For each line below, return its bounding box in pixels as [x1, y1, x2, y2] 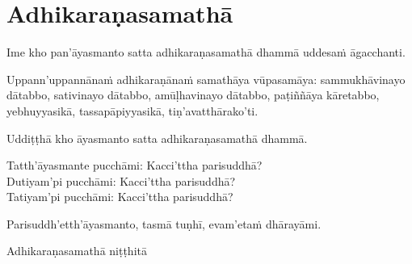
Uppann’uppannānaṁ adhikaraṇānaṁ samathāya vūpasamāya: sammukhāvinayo [6, 70, 406, 87]
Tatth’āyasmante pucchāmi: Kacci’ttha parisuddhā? [6, 157, 263, 174]
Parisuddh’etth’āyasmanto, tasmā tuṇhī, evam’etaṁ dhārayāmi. [6, 215, 322, 232]
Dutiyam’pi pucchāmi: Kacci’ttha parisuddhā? [6, 172, 236, 189]
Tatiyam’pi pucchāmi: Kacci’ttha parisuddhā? [6, 188, 233, 205]
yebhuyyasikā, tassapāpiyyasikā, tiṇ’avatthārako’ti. [6, 102, 259, 119]
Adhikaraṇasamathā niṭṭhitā [6, 242, 147, 259]
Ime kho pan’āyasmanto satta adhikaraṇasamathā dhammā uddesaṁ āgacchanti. [6, 44, 406, 61]
